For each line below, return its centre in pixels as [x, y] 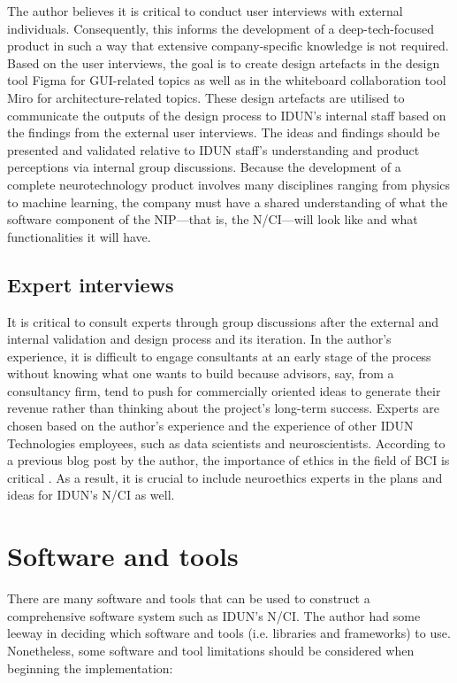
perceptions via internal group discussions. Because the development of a [204, 167]
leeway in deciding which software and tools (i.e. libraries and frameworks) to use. [229, 633]
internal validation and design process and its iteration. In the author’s [199, 339]
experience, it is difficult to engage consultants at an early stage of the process [219, 356]
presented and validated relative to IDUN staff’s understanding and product [213, 149]
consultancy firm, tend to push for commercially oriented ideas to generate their [224, 390]
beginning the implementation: [90, 667]
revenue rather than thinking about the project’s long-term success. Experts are [223, 408]
